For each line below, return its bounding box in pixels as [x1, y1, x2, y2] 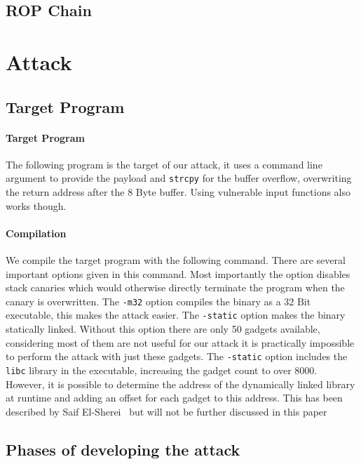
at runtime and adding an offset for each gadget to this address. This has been [6, 390, 343, 405]
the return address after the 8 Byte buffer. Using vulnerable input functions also [6, 184, 351, 199]
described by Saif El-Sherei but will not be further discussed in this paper [6, 404, 327, 418]
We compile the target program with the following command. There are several [6, 252, 346, 267]
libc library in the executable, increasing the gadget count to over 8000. [6, 362, 318, 377]
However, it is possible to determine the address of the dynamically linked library [6, 376, 355, 391]
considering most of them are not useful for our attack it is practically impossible [6, 335, 355, 350]
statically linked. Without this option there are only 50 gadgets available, [6, 322, 320, 336]
